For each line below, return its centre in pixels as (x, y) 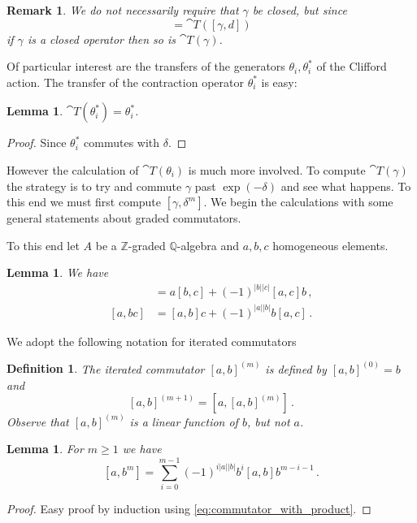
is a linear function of (184, 421)
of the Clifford (352, 66)
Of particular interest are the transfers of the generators (146, 66)
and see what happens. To (346, 186)
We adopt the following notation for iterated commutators (152, 341)
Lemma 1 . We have (58, 272)
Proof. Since (37, 143)
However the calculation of (73, 169)
